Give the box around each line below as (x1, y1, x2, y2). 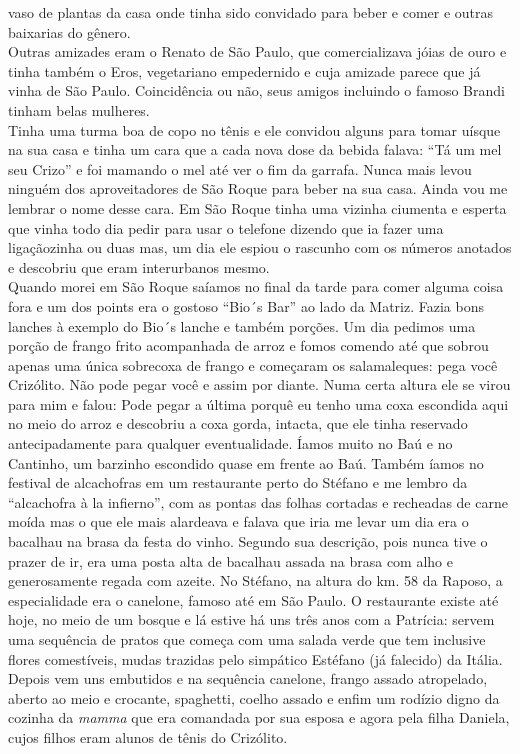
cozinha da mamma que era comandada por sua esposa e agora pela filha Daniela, (8, 707, 510, 728)
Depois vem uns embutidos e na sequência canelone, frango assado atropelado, (8, 668, 488, 689)
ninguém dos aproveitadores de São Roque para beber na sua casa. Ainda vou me (8, 178, 508, 199)
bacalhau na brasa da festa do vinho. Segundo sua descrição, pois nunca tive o (8, 531, 488, 552)
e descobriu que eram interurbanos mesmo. (8, 256, 270, 277)
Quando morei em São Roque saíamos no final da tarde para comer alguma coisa (8, 276, 504, 297)
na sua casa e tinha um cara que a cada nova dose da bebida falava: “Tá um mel (8, 139, 502, 160)
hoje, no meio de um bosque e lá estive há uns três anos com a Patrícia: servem (8, 609, 495, 630)
